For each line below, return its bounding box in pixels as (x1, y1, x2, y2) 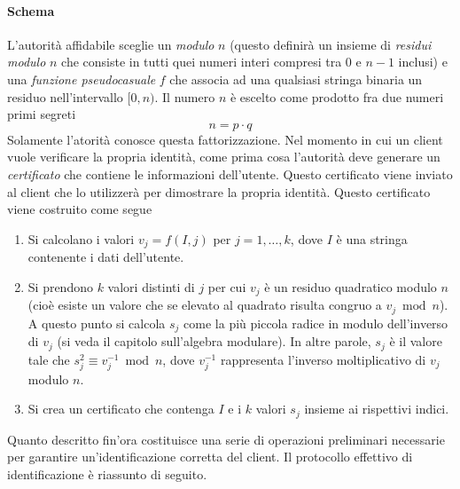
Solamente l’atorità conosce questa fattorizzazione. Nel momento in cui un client (7, 130, 443, 148)
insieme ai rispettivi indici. (304, 399, 449, 418)
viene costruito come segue (7, 200, 152, 218)
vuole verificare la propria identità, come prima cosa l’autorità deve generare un (7, 147, 441, 166)
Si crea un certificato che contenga (27, 399, 214, 418)
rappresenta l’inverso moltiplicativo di (220, 350, 426, 368)
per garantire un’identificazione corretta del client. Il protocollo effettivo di (7, 447, 413, 466)
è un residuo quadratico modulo (264, 277, 437, 296)
